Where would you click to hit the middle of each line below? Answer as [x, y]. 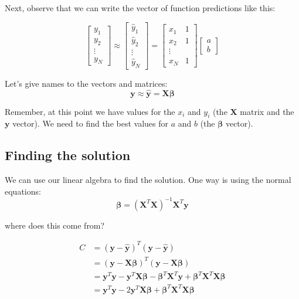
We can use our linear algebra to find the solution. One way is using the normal [148, 180]
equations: [23, 191]
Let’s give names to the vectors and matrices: [86, 83]
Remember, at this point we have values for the [90, 111]
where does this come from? [55, 225]
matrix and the [267, 111]
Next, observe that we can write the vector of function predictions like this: [140, 8]
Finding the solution [68, 155]
